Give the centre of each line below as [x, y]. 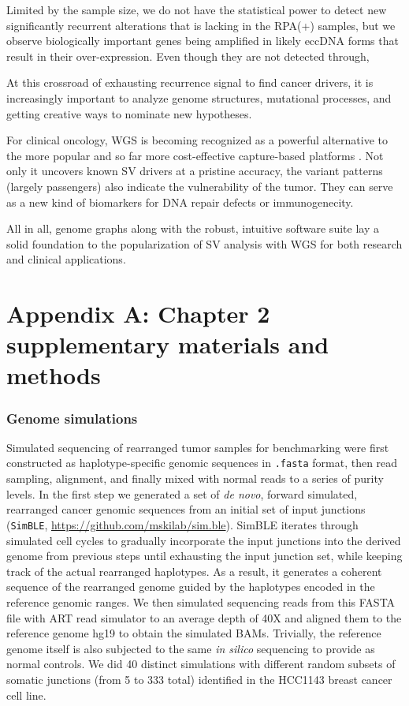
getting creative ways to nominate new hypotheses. [129, 113]
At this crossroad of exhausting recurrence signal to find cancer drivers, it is [190, 82]
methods [54, 375]
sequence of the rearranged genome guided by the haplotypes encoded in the [191, 586]
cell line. [26, 695]
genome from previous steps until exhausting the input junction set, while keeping [204, 556]
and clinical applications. [66, 259]
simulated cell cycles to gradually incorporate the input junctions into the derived [204, 540]
